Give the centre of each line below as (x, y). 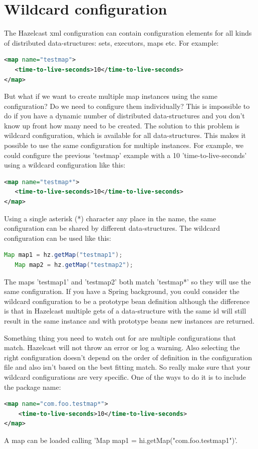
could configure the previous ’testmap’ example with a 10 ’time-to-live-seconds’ (125, 155)
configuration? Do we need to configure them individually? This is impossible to (127, 106)
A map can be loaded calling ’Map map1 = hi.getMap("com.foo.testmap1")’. (121, 440)
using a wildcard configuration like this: (65, 165)
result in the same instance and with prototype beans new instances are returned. (129, 320)
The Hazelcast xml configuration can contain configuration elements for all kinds (128, 33)
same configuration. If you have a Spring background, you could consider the (122, 291)
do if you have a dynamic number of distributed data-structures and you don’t (124, 116)
